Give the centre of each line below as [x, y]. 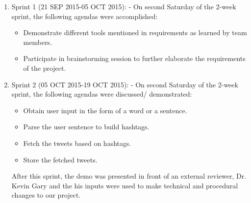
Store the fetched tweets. [60, 159]
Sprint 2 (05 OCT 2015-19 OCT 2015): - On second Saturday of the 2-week [125, 84]
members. [38, 42]
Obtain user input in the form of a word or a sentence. [105, 110]
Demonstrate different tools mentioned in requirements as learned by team [135, 32]
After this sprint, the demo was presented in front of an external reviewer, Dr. [129, 176]
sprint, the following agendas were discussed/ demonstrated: [102, 94]
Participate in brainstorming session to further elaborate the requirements [134, 58]
